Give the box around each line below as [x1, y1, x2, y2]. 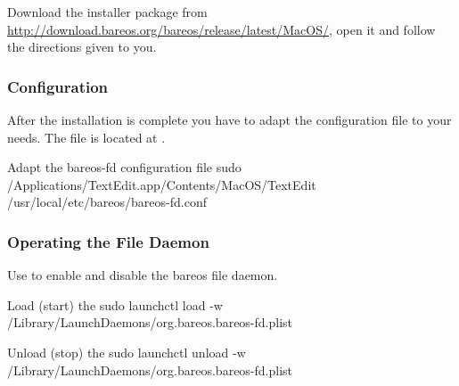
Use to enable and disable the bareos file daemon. [7, 266, 278, 284]
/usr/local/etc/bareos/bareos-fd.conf [7, 193, 207, 211]
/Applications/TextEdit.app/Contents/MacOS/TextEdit [7, 175, 316, 193]
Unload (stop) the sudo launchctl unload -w [7, 342, 246, 361]
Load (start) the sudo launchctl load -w [7, 295, 223, 314]
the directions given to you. [7, 37, 157, 56]
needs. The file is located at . [7, 127, 166, 146]
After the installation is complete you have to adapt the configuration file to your [7, 111, 452, 128]
